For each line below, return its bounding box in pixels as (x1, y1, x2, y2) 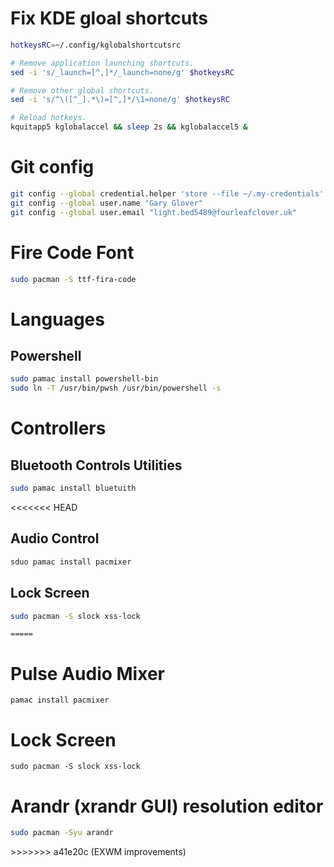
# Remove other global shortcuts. (10, 85, 155, 96)
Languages (10, 308, 105, 331)
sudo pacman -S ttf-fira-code (10, 274, 137, 284)
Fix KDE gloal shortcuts (10, 7, 208, 30)
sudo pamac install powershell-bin (10, 374, 159, 384)
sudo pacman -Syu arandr (10, 828, 114, 838)
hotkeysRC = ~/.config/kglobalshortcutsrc (10, 40, 182, 50)
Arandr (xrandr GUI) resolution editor (10, 795, 324, 817)
